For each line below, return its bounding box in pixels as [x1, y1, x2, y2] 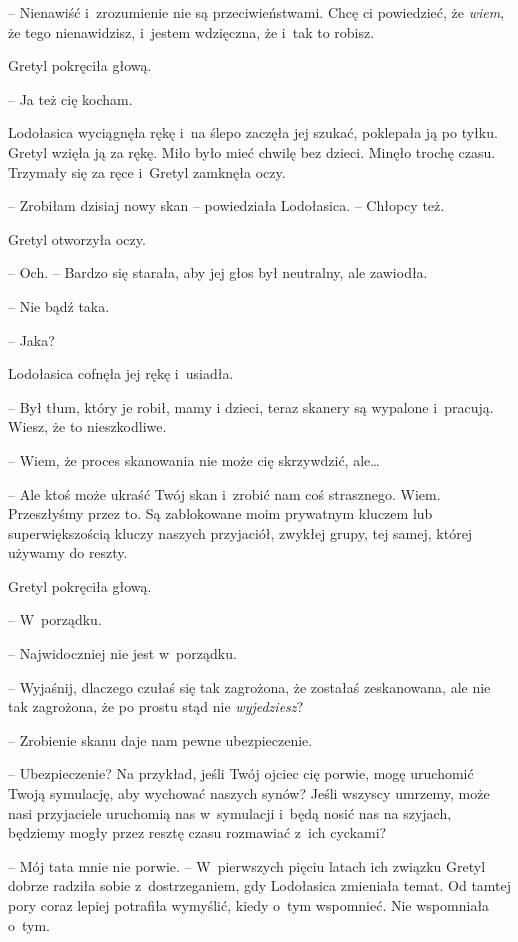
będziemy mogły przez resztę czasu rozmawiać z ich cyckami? [8, 822, 387, 843]
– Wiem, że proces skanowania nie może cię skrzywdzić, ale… [8, 449, 380, 470]
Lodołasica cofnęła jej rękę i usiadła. [8, 363, 234, 384]
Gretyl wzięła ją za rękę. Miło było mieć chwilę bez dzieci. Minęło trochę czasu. [8, 141, 496, 162]
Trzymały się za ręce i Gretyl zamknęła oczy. [8, 161, 286, 182]
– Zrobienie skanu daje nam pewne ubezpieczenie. [8, 729, 313, 750]
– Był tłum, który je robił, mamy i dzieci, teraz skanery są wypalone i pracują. [8, 396, 494, 417]
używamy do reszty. [8, 542, 128, 563]
